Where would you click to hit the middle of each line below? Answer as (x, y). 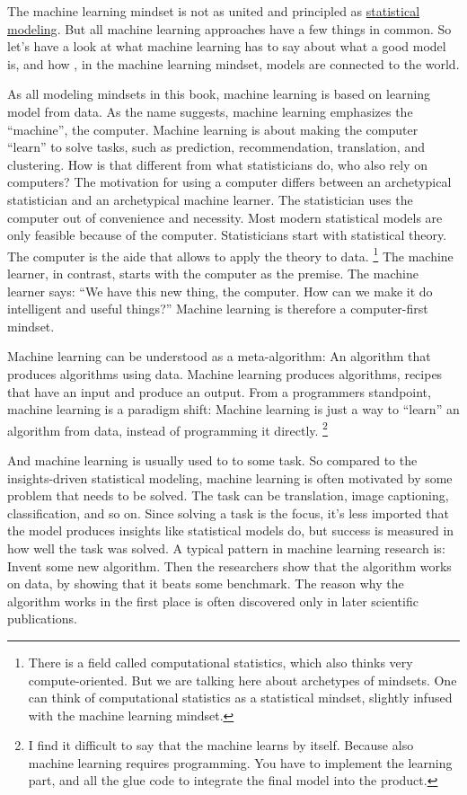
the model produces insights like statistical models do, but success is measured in (231, 530)
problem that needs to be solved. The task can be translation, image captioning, (228, 495)
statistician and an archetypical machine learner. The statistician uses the (210, 199)
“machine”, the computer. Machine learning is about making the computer (213, 129)
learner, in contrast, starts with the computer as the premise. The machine (213, 273)
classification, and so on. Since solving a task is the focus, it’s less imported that (228, 512)
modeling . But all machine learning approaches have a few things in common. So (229, 28)
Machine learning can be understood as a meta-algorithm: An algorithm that (219, 356)
